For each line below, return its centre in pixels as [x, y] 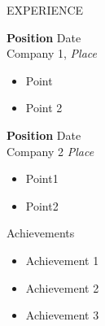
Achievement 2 [62, 287]
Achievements [41, 233]
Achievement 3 [62, 315]
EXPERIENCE [45, 10]
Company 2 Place [50, 151]
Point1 [42, 178]
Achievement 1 [62, 260]
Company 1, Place [52, 53]
